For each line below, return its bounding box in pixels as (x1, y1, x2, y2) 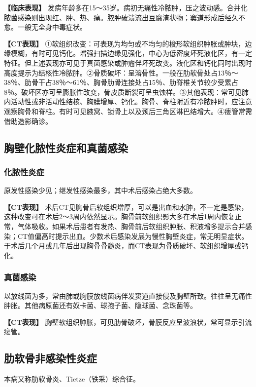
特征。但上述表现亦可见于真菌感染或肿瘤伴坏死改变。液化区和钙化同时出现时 (4, 57, 252, 68)
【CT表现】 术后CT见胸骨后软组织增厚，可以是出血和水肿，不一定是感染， (4, 201, 248, 212)
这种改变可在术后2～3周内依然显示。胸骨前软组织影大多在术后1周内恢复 (4, 211, 235, 222)
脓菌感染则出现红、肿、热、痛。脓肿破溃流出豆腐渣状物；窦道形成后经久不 (4, 12, 245, 22)
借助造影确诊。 (4, 116, 52, 126)
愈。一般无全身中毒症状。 (4, 22, 87, 32)
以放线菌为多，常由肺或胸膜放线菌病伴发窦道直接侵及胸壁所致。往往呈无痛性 (4, 290, 252, 301)
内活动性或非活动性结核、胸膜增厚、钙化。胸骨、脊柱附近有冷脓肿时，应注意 (4, 96, 252, 107)
